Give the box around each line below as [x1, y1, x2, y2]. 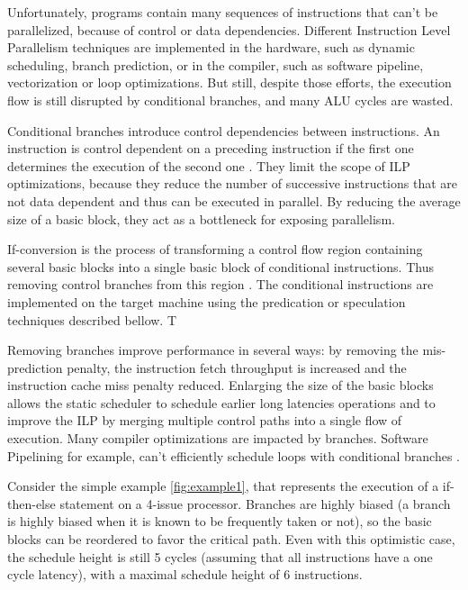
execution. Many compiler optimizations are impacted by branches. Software [7, 429, 428, 448]
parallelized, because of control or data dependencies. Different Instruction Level [7, 20, 451, 39]
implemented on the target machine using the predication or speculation [7, 292, 406, 311]
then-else [7, 494, 56, 513]
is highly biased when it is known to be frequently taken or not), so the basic [7, 512, 432, 531]
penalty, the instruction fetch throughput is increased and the [67, 358, 407, 377]
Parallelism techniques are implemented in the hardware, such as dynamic [7, 38, 415, 57]
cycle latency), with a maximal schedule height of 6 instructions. [7, 565, 363, 584]
